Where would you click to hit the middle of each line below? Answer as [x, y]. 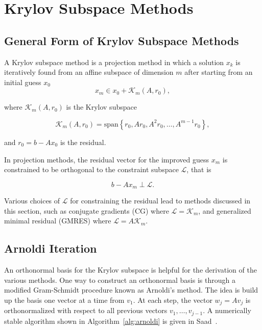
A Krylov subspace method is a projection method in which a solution [114, 62]
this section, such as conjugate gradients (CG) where [87, 210]
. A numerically [227, 310]
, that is [199, 169]
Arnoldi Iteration [51, 248]
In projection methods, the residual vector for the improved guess [107, 159]
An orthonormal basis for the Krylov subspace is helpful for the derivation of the [130, 270]
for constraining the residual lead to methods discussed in [160, 201]
